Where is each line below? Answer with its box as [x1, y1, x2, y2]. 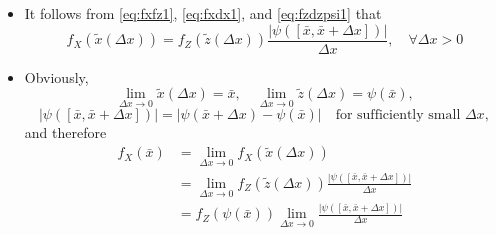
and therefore [24, 121, 107, 142]
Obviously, [24, 66, 89, 87]
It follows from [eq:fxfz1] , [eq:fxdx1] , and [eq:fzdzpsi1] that [24, 3, 382, 23]
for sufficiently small [335, 107, 461, 122]
